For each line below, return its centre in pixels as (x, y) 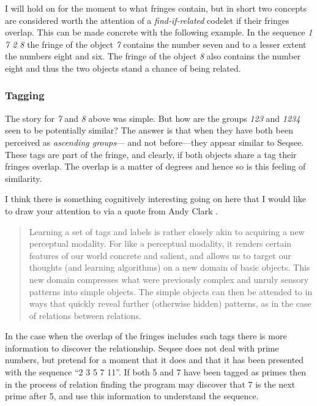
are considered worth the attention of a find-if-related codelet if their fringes (147, 20)
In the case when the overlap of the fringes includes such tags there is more (146, 336)
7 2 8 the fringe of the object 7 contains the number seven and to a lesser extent (156, 44)
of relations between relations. (85, 315)
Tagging (25, 95)
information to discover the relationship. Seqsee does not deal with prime (142, 348)
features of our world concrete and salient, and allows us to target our (160, 255)
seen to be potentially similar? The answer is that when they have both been (149, 130)
